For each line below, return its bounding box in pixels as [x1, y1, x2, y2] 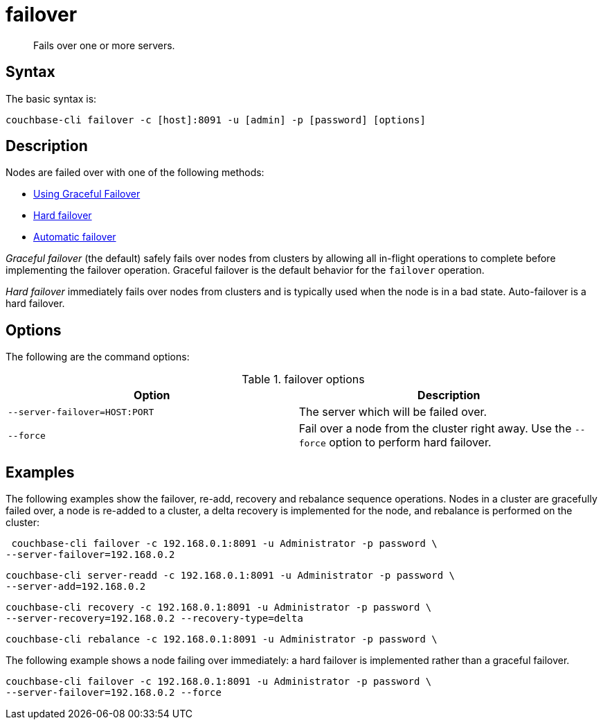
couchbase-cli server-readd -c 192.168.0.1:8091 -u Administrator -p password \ [6, 570, 456, 582]
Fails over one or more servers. [33, 39, 175, 51]
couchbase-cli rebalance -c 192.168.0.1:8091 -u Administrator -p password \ [6, 634, 438, 645]
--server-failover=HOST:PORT [8, 406, 154, 417]
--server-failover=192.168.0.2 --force [6, 687, 222, 699]
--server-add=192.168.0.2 [6, 581, 146, 593]
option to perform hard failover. [329, 435, 492, 450]
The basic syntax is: [6, 92, 97, 105]
